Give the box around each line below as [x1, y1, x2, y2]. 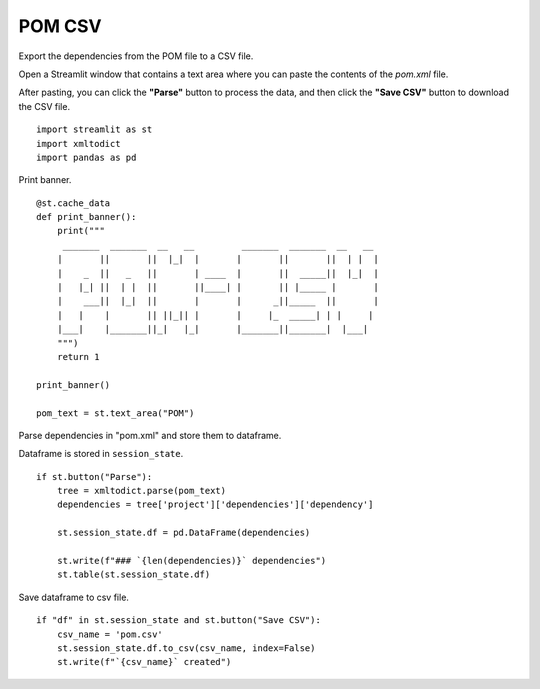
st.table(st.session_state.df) [56, 569, 211, 580]
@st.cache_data [36, 197, 111, 209]
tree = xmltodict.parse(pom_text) [56, 485, 227, 497]
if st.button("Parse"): [36, 471, 153, 482]
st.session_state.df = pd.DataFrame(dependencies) [56, 527, 311, 539]
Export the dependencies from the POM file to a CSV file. [18, 50, 254, 62]
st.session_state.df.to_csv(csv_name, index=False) [56, 643, 316, 654]
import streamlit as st [36, 124, 153, 135]
